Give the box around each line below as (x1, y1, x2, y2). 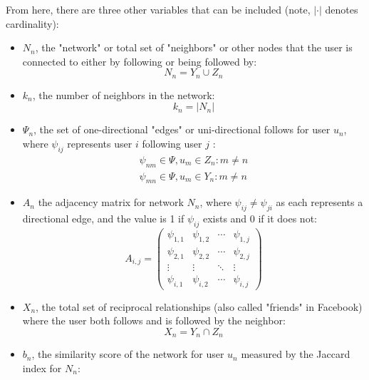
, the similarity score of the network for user (31, 346, 224, 361)
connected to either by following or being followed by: (22, 53, 257, 68)
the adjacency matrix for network (38, 195, 184, 210)
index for (22, 360, 62, 375)
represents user (67, 136, 132, 151)
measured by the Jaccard (241, 346, 350, 361)
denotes (325, 2, 358, 16)
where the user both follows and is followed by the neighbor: (22, 313, 286, 328)
